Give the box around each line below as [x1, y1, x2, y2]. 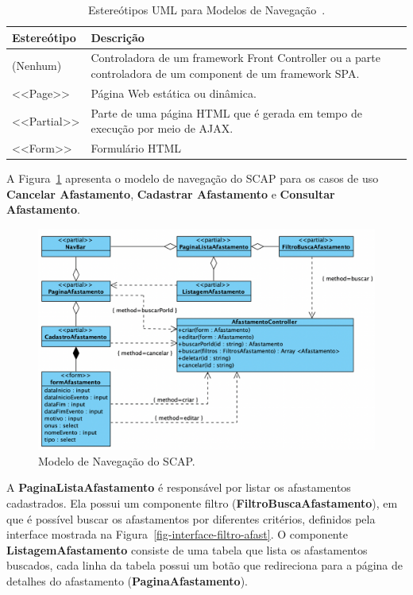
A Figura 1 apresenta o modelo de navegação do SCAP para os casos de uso [6, 170, 379, 187]
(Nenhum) [12, 57, 62, 74]
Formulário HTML [91, 140, 182, 156]
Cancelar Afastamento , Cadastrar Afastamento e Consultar [6, 185, 335, 202]
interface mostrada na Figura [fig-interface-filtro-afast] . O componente [6, 526, 348, 543]
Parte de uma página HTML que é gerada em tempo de [91, 104, 362, 121]
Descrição [91, 29, 145, 45]
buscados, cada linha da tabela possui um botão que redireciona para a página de [6, 557, 403, 574]
